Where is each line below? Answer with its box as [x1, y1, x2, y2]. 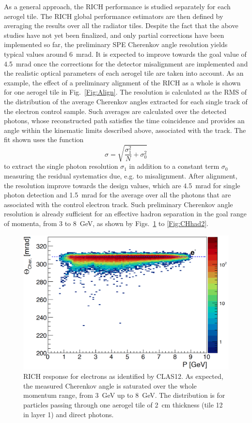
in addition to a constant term [129, 161, 220, 171]
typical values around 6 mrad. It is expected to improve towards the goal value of [4, 49, 247, 59]
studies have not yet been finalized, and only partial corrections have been [4, 30, 224, 40]
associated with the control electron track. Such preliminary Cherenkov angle [4, 199, 233, 209]
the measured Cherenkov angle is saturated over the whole [23, 380, 197, 390]
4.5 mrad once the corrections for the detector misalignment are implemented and [4, 58, 248, 68]
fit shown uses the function [4, 134, 84, 145]
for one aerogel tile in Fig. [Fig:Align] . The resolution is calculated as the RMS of [4, 87, 247, 97]
